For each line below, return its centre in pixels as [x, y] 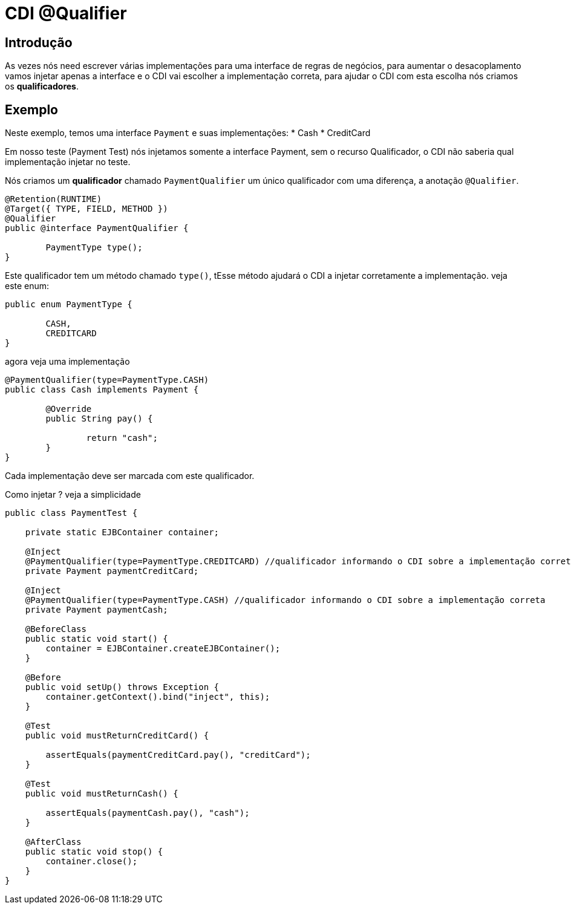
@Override [69, 409]
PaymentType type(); [94, 248]
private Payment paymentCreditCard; [112, 571]
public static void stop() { [94, 852]
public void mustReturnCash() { [102, 794]
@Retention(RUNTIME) [54, 199]
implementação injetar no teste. [68, 162]
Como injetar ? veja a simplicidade [73, 495]
